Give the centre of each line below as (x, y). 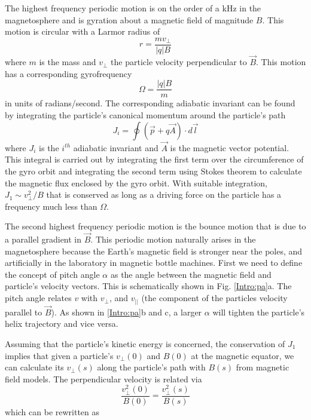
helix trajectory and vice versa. (62, 324)
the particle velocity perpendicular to (179, 62)
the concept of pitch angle (52, 274)
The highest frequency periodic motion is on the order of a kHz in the (133, 8)
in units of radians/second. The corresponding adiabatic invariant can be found (150, 103)
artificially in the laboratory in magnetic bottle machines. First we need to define (154, 263)
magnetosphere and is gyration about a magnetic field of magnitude (129, 19)
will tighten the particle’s (259, 312)
